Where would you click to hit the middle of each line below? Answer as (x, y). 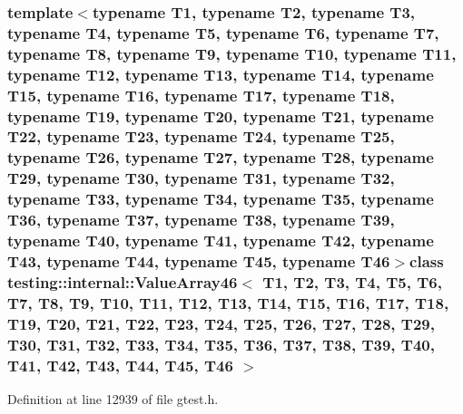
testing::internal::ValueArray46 (123, 281)
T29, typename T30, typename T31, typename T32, (201, 178)
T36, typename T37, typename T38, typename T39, (201, 220)
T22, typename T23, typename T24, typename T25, (201, 136)
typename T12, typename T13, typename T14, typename (221, 74)
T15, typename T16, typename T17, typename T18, (201, 95)
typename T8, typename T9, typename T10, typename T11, (232, 53)
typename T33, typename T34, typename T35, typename (221, 199)
